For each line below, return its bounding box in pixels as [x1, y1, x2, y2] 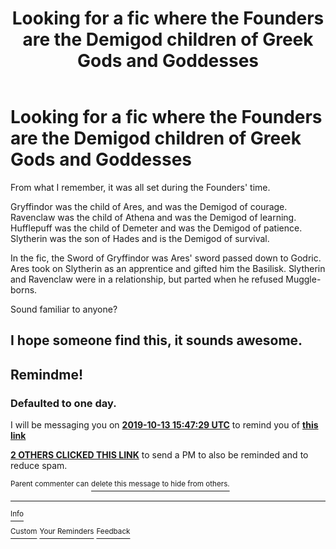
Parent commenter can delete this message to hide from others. [10, 479, 230, 489]
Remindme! [10, 366, 83, 383]
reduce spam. [10, 460, 68, 472]
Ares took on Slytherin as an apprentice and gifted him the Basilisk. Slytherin [10, 262, 326, 274]
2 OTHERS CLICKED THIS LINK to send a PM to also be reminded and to [10, 449, 309, 461]
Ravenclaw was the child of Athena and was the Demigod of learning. [10, 211, 297, 223]
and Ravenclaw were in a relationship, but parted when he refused [10, 273, 284, 285]
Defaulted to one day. [10, 396, 117, 410]
